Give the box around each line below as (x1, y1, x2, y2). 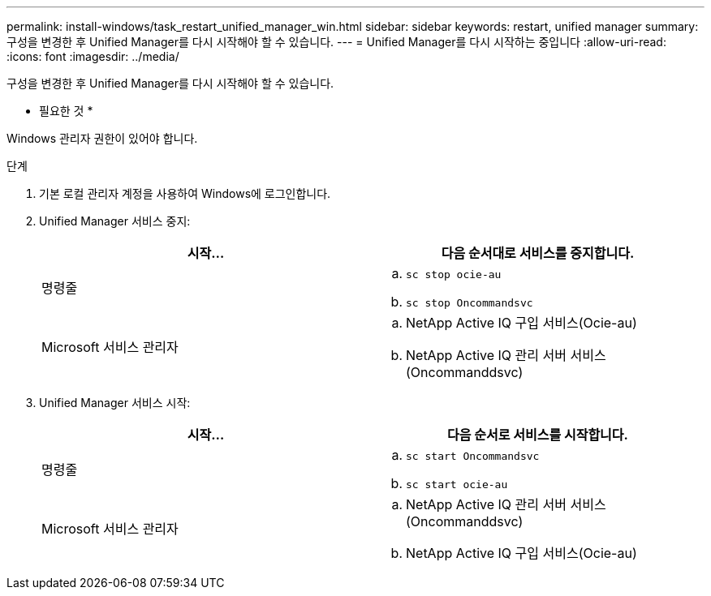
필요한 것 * (39, 104, 93, 118)
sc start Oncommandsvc (406, 450, 540, 462)
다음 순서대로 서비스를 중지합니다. (441, 245, 635, 261)
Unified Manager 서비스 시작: (39, 396, 191, 409)
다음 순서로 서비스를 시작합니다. (447, 427, 628, 443)
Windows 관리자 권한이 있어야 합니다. (6, 131, 198, 145)
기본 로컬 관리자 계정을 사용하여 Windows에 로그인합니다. (39, 187, 331, 200)
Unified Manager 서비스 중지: (39, 214, 191, 228)
